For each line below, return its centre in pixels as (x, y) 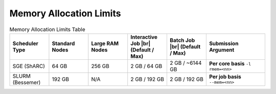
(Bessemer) (27, 82)
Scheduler (25, 43)
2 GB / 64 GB (146, 66)
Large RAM (105, 43)
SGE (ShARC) (29, 66)
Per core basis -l (230, 64)
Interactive (144, 37)
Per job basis (225, 77)
